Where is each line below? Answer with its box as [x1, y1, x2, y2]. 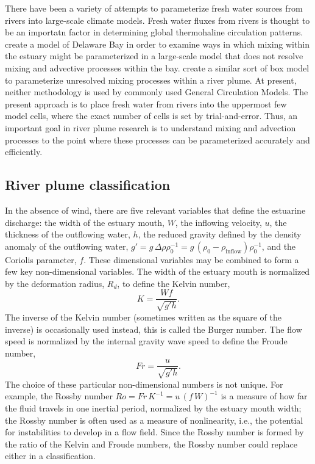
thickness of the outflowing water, [5, 228, 130, 241]
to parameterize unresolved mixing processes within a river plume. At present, [5, 73, 297, 86]
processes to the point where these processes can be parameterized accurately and [5, 133, 310, 146]
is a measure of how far [221, 390, 308, 402]
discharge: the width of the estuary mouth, [5, 216, 165, 228]
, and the [261, 239, 296, 252]
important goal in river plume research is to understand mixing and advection [5, 121, 296, 134]
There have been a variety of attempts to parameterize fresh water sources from [5, 2, 303, 14]
